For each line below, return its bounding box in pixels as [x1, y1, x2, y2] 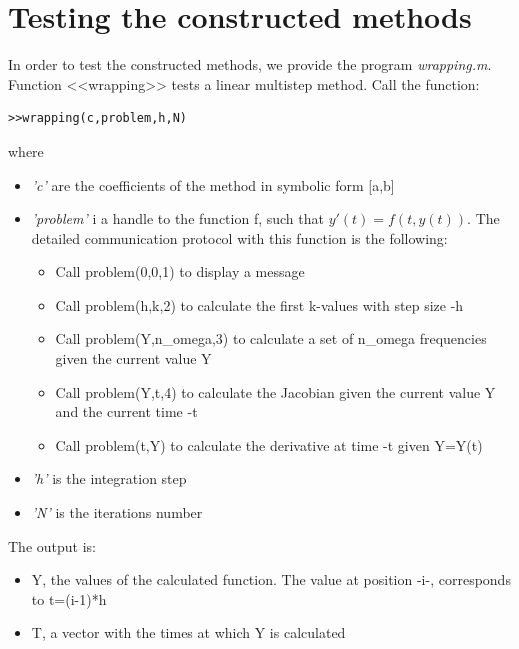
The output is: [8, 535, 96, 556]
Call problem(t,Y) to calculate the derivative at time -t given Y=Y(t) [55, 434, 483, 455]
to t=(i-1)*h [31, 588, 107, 609]
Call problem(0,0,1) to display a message [55, 261, 305, 282]
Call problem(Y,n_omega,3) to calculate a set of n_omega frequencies [55, 328, 487, 349]
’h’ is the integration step [31, 468, 187, 489]
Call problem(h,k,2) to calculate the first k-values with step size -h [55, 294, 464, 315]
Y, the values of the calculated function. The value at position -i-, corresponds [31, 569, 511, 590]
